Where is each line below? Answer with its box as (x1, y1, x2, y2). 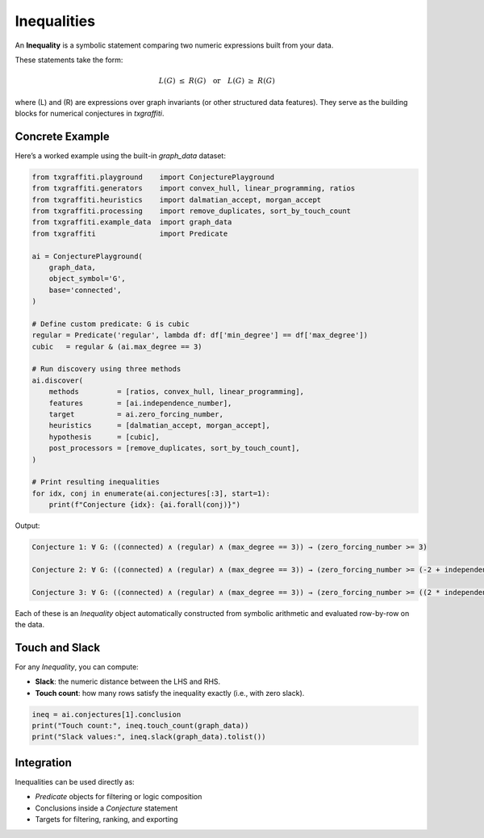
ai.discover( (31, 375, 84, 385)
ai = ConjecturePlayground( (31, 251, 143, 261)
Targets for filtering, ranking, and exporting (35, 815, 178, 824)
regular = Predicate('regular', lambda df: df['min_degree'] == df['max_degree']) (31, 331, 369, 340)
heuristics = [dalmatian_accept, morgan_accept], (48, 421, 270, 430)
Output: (15, 521, 40, 530)
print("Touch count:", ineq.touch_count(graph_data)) (31, 721, 249, 731)
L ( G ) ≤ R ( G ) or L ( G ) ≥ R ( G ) (158, 77, 276, 86)
